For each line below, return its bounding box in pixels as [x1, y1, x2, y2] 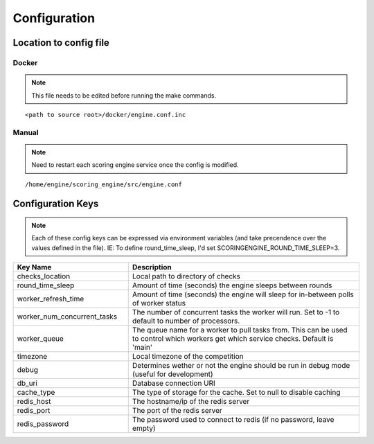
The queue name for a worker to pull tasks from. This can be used [132, 326, 348, 335]
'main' [132, 343, 152, 353]
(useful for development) [132, 369, 214, 379]
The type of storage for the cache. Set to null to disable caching [132, 388, 341, 398]
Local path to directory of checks [132, 272, 241, 281]
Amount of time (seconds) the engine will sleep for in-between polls [132, 290, 355, 299]
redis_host [17, 397, 51, 407]
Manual [12, 127, 39, 137]
